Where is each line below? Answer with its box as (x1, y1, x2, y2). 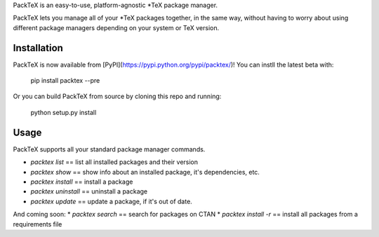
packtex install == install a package (30, 177, 133, 186)
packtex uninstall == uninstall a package (30, 187, 147, 196)
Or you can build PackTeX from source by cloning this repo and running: (13, 92, 222, 101)
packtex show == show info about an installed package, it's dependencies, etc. (30, 168, 260, 176)
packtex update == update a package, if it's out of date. (30, 197, 192, 205)
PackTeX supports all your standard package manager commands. (13, 144, 206, 154)
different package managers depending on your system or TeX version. (13, 23, 220, 32)
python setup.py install (30, 108, 97, 116)
